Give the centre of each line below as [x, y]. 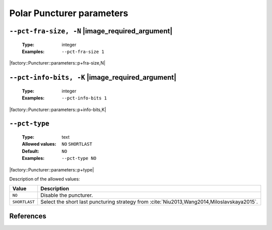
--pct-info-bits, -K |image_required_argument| [93, 77]
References [28, 216]
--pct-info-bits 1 [84, 98]
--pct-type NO [79, 158]
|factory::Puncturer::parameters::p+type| [52, 169]
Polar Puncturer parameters [69, 13]
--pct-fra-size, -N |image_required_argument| [91, 31]
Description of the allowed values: [45, 179]
